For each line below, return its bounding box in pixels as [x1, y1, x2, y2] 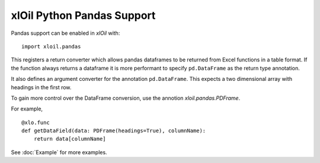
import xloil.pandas [21, 43, 81, 50]
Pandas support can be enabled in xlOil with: [11, 30, 120, 37]
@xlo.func [21, 119, 50, 126]
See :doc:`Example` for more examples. [11, 148, 107, 156]
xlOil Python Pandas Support [11, 9, 156, 22]
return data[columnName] [33, 136, 106, 142]
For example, [11, 105, 43, 112]
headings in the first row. [11, 83, 72, 91]
